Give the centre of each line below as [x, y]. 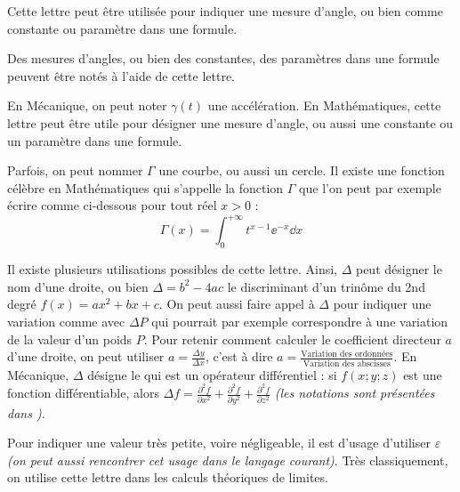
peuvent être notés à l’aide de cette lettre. [121, 75]
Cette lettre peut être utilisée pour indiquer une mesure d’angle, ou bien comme [225, 11]
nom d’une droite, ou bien [78, 286]
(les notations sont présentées [355, 393]
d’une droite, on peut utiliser [86, 356]
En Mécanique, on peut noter [87, 105]
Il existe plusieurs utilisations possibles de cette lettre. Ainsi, [172, 269]
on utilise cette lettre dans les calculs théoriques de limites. [168, 477]
